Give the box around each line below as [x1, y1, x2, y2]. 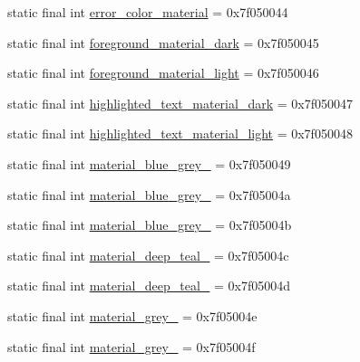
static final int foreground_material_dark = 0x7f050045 [7, 33, 319, 52]
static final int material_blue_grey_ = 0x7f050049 [7, 154, 291, 173]
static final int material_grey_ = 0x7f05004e [7, 306, 258, 325]
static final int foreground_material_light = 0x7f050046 [7, 63, 319, 82]
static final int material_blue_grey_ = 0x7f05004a [7, 185, 291, 204]
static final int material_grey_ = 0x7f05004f [7, 337, 256, 356]
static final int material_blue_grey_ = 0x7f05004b [7, 215, 292, 234]
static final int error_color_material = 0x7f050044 [7, 3, 288, 21]
